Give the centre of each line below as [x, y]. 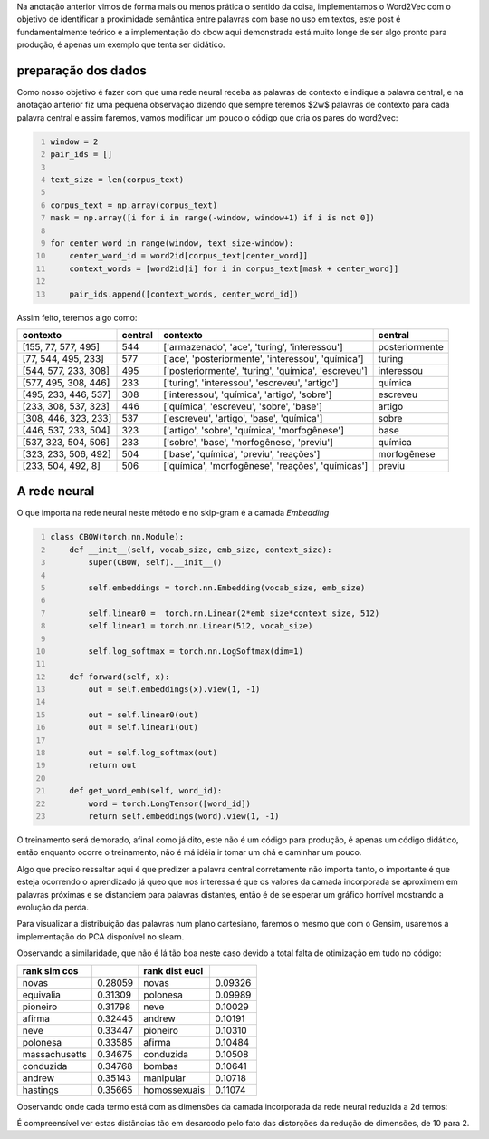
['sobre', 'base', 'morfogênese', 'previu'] [249, 442]
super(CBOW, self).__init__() [155, 563]
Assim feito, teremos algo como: [77, 317]
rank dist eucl [173, 970]
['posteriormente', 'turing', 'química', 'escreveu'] [266, 370]
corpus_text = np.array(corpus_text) [134, 205]
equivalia [41, 995]
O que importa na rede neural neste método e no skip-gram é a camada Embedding [173, 513]
